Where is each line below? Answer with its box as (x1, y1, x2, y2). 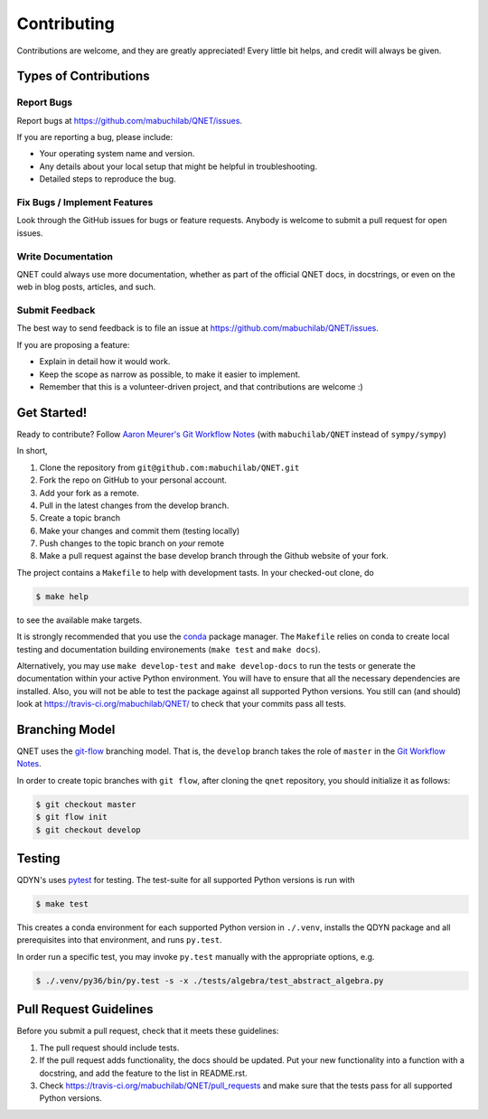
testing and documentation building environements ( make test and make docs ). (16, 644, 321, 654)
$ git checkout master (35, 799, 136, 809)
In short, (16, 446, 49, 456)
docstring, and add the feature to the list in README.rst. (39, 1067, 248, 1078)
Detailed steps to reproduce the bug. (39, 174, 176, 184)
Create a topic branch (39, 512, 121, 523)
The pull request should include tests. (39, 1042, 180, 1053)
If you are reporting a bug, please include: (16, 132, 174, 143)
